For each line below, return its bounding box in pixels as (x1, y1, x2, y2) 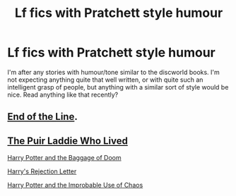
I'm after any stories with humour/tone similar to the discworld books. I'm (7, 68, 220, 76)
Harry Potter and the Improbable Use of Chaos (7, 181, 143, 190)
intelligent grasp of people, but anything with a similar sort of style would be (7, 82, 229, 91)
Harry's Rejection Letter (7, 167, 77, 176)
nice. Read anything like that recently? (7, 90, 119, 99)
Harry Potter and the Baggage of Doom (7, 154, 122, 162)
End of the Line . (7, 111, 78, 123)
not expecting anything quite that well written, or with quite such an (7, 75, 203, 84)
